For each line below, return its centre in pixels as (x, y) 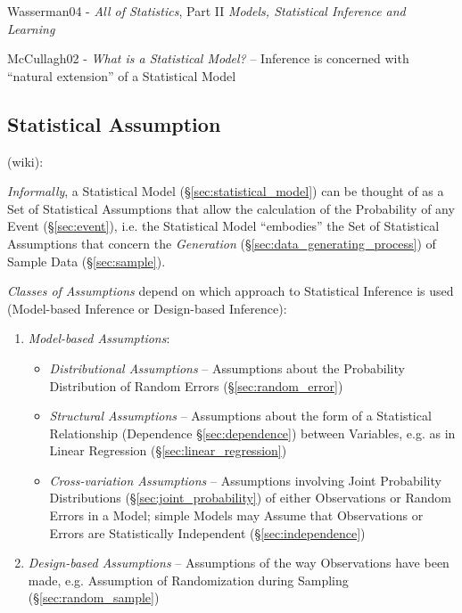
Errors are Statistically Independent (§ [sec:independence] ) (207, 532)
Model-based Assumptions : (99, 338)
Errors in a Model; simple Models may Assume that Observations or (236, 515)
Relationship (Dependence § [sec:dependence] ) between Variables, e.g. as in (252, 433)
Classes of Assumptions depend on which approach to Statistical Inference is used (231, 291)
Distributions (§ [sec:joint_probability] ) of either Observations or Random (250, 498)
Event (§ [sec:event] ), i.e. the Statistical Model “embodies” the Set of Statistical (223, 226)
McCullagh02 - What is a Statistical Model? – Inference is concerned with (208, 58)
